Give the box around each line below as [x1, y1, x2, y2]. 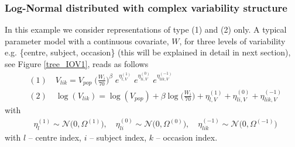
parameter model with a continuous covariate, [5, 34, 169, 47]
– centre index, [28, 131, 82, 143]
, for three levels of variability [179, 34, 286, 47]
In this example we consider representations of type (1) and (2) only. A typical [5, 23, 287, 36]
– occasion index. [156, 131, 218, 143]
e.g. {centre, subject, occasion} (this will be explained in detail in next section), [5, 46, 291, 58]
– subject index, [90, 131, 147, 143]
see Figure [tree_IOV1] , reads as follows [5, 58, 149, 69]
